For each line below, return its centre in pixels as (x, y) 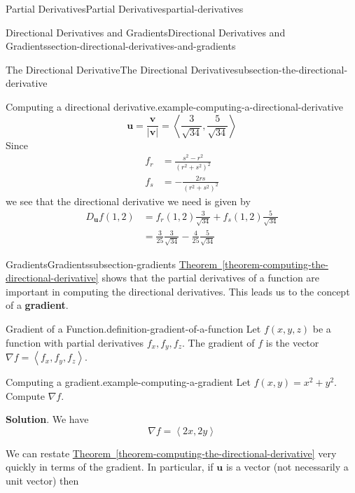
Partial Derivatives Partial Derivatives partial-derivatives (125, 8)
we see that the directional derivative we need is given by (128, 201)
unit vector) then (42, 481)
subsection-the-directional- (291, 69)
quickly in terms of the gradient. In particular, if (110, 467)
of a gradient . (37, 305)
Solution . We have (47, 419)
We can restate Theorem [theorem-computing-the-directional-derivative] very (171, 453)
